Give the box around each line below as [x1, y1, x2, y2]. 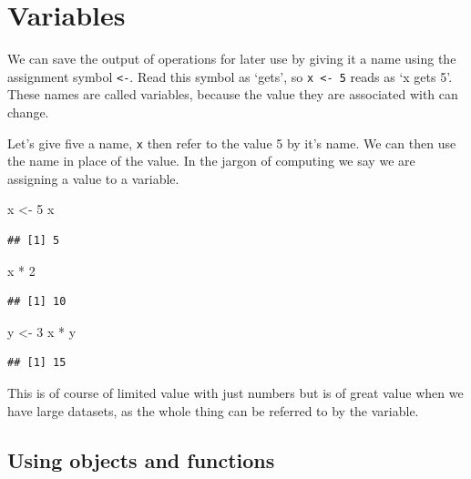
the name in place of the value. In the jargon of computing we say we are [7, 151, 415, 170]
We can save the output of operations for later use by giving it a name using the [7, 49, 456, 68]
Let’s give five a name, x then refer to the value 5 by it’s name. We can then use [7, 133, 456, 152]
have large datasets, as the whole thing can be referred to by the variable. [7, 401, 419, 420]
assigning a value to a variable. [7, 168, 179, 188]
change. [7, 102, 49, 121]
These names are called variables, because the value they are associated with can [7, 85, 458, 104]
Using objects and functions [7, 445, 275, 474]
